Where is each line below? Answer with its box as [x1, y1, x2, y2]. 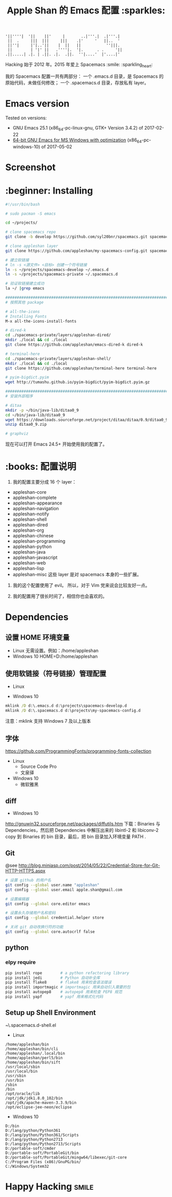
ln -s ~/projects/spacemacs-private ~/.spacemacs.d [5, 272, 118, 277]
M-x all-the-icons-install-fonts [5, 319, 77, 324]
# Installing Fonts [5, 313, 47, 319]
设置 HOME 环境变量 [5, 633, 70, 642]
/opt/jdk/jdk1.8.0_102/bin [5, 1096, 63, 1101]
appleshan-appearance [12, 500, 62, 506]
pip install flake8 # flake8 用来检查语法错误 [5, 980, 112, 985]
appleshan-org [12, 527, 45, 533]
